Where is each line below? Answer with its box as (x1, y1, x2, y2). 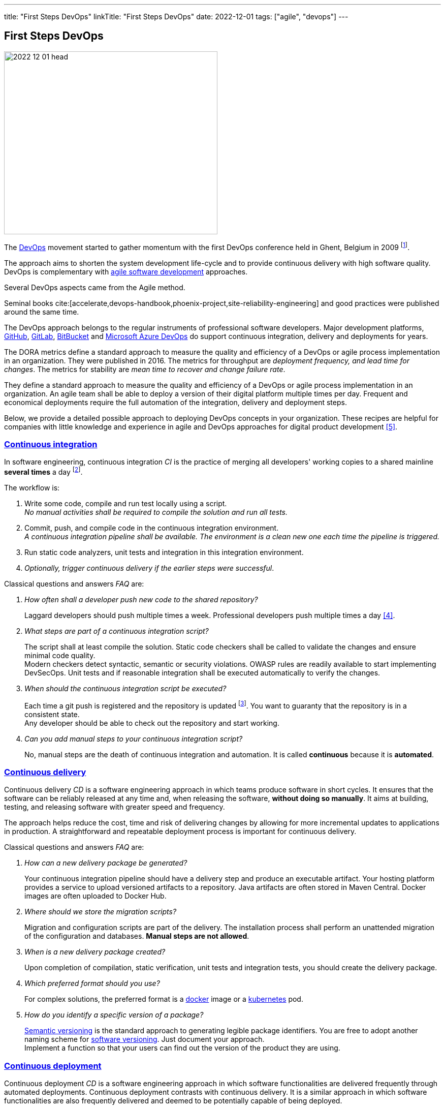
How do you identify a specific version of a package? (24, 1010, 204, 1020)
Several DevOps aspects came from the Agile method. (4, 283, 185, 292)
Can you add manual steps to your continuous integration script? (24, 734, 243, 743)
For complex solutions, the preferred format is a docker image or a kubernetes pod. (24, 995, 303, 1004)
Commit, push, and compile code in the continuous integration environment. (24, 523, 279, 532)
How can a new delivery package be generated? (24, 858, 187, 868)
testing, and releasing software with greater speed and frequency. (4, 803, 225, 812)
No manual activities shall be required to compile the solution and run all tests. (24, 507, 288, 516)
